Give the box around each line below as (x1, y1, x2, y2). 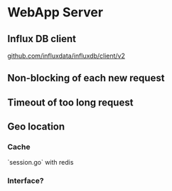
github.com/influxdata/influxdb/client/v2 (7, 51, 126, 60)
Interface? (7, 176, 44, 186)
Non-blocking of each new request (7, 72, 165, 84)
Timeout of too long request (7, 96, 134, 108)
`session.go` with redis (7, 158, 74, 167)
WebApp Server (7, 4, 104, 21)
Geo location (7, 120, 65, 133)
